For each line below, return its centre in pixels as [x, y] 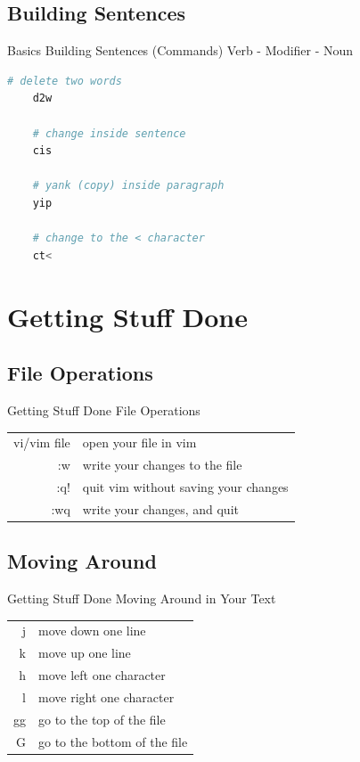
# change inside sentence [109, 133]
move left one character [102, 675]
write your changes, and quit [160, 508]
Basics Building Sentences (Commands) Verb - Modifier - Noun [180, 50]
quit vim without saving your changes [185, 486]
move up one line [85, 653]
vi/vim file [42, 442]
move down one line [92, 631]
